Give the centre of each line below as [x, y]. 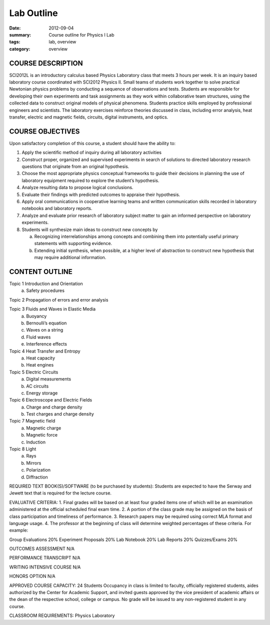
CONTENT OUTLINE [41, 272]
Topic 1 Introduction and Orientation [46, 284]
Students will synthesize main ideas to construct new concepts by [90, 229]
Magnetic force [42, 435]
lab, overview [62, 42]
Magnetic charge [44, 428]
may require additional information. [70, 257]
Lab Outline [33, 13]
